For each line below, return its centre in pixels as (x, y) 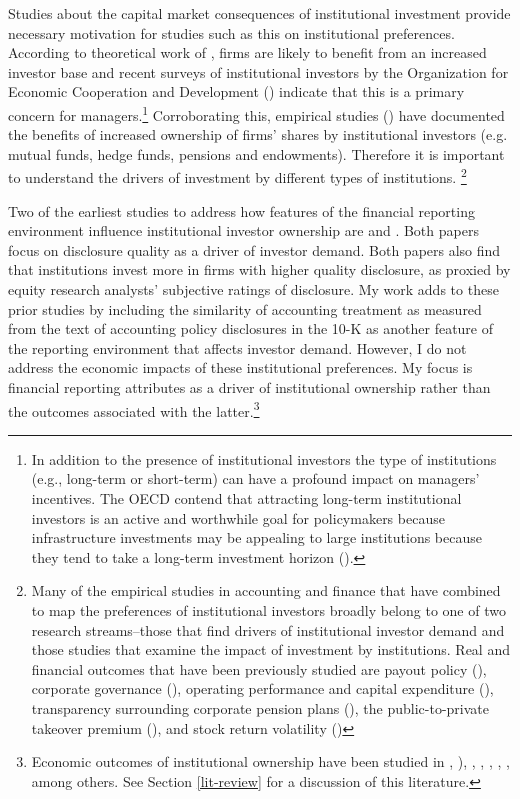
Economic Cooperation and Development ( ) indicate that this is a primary (236, 91)
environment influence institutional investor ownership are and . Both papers (243, 230)
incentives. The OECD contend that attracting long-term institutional (246, 498)
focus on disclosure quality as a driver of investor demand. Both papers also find (254, 249)
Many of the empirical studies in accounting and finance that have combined (266, 590)
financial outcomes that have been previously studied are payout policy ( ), (259, 668)
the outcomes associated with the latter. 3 (134, 409)
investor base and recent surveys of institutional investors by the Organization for (258, 71)
